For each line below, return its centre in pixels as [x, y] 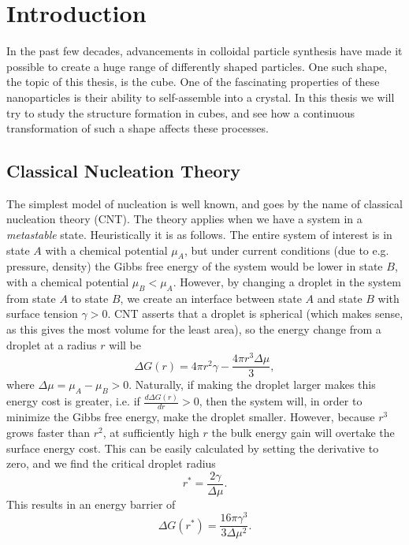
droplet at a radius [52, 344]
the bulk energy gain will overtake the [303, 432]
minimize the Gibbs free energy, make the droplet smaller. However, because [191, 417]
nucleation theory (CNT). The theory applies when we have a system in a [184, 219]
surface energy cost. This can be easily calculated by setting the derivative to [193, 448]
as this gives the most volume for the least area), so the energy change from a [194, 329]
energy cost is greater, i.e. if [73, 401]
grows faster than [48, 432]
